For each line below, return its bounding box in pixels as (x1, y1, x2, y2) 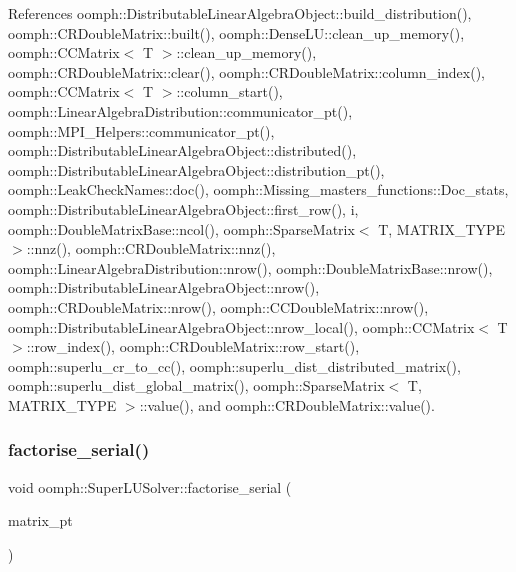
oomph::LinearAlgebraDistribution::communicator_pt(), (8, 100, 353, 121)
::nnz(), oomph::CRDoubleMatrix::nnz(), (26, 238, 276, 259)
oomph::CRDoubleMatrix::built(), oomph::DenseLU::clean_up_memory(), (8, 22, 465, 43)
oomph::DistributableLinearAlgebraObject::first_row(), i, (8, 198, 359, 219)
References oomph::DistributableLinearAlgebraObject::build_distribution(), (8, 3, 472, 23)
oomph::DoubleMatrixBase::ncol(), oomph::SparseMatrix (8, 218, 355, 239)
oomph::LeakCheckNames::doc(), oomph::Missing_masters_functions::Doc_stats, (8, 179, 509, 200)
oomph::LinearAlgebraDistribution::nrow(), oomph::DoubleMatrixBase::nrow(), (8, 257, 493, 278)
